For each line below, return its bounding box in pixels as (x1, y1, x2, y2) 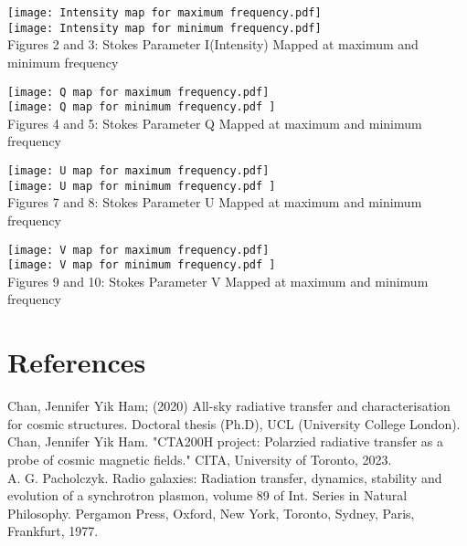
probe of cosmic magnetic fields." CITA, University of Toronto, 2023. (7, 449, 392, 468)
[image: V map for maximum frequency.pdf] (7, 243, 270, 257)
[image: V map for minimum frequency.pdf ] (7, 258, 276, 272)
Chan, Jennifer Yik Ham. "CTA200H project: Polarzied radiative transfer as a (7, 432, 443, 451)
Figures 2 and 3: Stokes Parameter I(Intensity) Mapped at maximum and (7, 35, 419, 54)
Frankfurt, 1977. (7, 521, 99, 541)
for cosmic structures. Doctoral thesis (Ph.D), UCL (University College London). (7, 414, 461, 433)
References (7, 343, 146, 381)
